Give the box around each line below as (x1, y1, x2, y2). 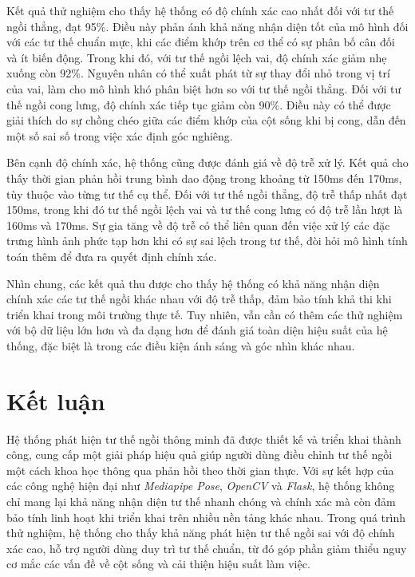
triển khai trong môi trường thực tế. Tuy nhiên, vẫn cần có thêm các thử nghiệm (6, 306, 403, 322)
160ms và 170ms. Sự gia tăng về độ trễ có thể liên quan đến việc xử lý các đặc (6, 216, 390, 233)
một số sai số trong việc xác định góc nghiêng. (6, 127, 233, 144)
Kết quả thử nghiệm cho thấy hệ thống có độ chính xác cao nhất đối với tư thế (6, 2, 394, 18)
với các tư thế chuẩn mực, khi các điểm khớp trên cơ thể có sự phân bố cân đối (6, 34, 395, 50)
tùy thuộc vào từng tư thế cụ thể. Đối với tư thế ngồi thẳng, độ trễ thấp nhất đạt (6, 185, 408, 202)
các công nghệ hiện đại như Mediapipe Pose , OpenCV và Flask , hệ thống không (6, 477, 395, 494)
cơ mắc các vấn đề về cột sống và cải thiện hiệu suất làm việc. (6, 555, 310, 572)
